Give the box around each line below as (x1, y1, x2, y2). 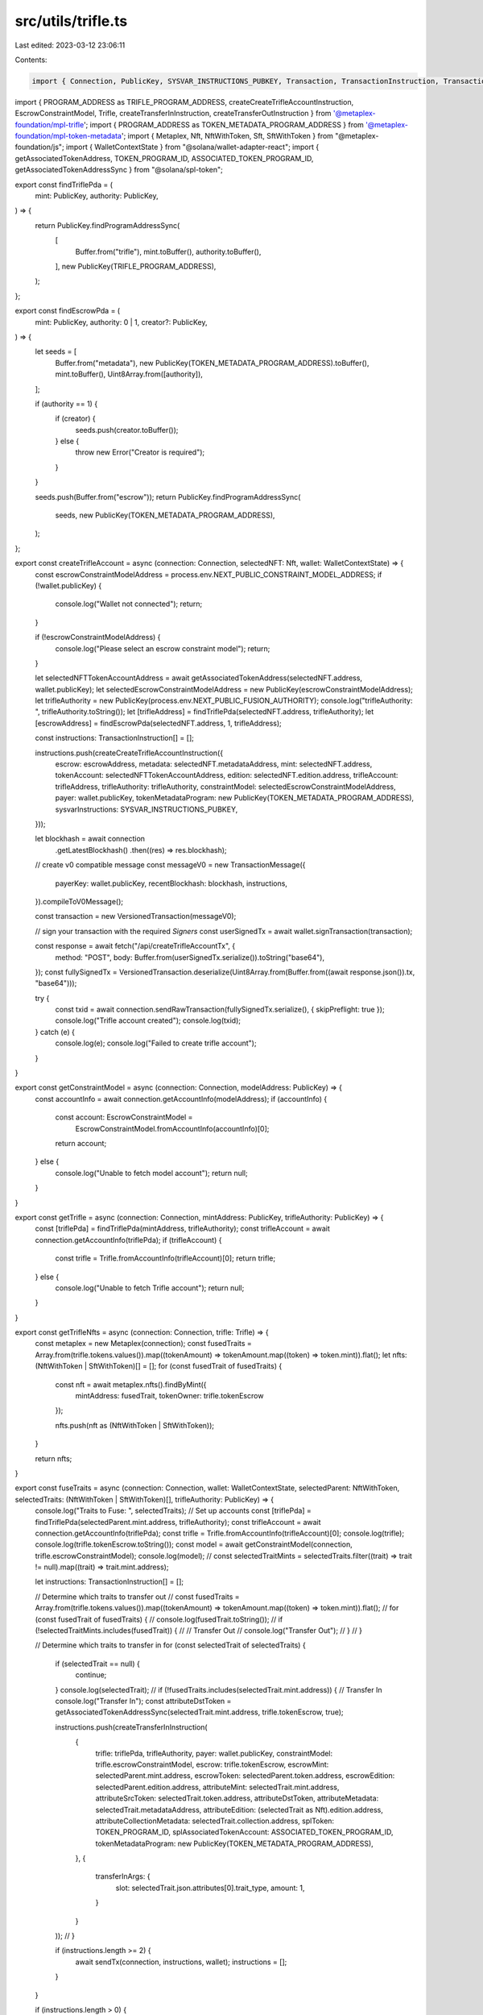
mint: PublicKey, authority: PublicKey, (35, 191, 159, 201)
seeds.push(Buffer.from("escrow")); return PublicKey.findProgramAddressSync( (35, 492, 301, 501)
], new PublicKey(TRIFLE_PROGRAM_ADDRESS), (55, 261, 217, 271)
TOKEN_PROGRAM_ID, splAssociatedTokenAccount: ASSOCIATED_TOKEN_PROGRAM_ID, (95, 1827, 394, 1837)
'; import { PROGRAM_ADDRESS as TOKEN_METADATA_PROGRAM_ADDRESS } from (83, 119, 364, 129)
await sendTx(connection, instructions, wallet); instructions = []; (75, 1957, 287, 1967)
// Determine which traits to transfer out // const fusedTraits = (35, 1592, 241, 1602)
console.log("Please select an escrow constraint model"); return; (55, 643, 270, 653)
